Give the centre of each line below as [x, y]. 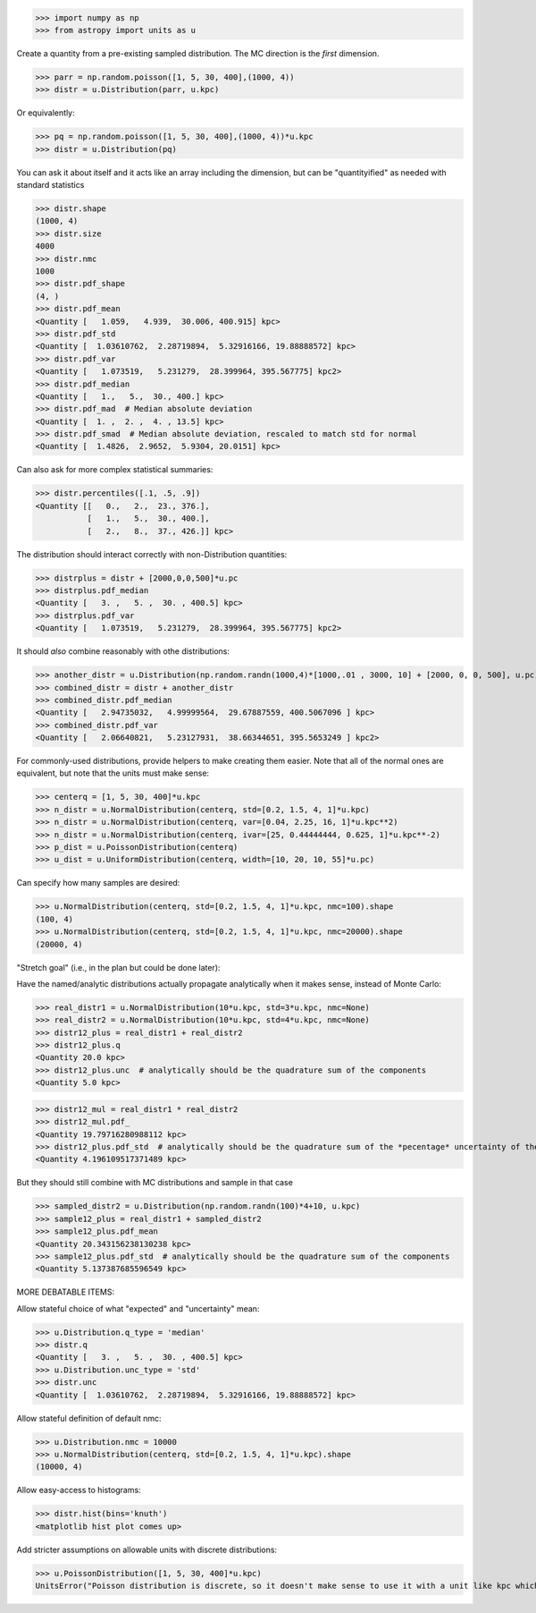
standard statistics [50, 185]
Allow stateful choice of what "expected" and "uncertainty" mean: [138, 1308]
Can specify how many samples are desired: [98, 883]
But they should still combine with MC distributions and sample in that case [155, 1183]
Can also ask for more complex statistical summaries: [115, 470]
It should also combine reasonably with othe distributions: [123, 651]
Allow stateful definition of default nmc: [89, 1418]
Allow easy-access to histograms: [79, 1490]
